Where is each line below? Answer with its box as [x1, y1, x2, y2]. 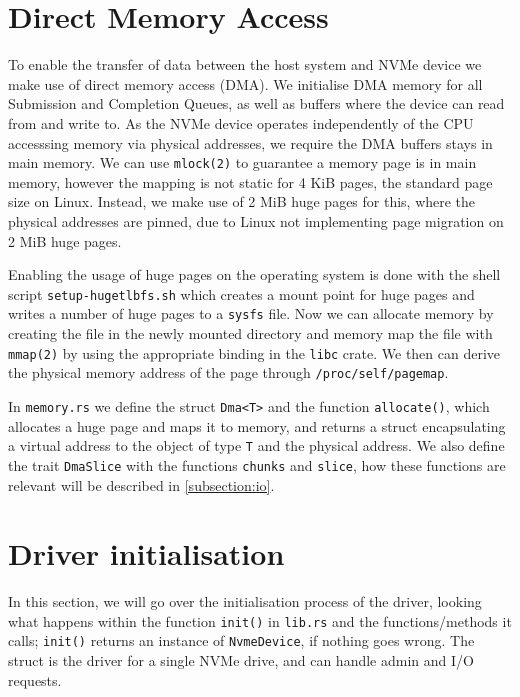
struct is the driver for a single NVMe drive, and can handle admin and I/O [8, 650, 474, 671]
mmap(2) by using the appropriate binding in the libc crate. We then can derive [8, 342, 501, 363]
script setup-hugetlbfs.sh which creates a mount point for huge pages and [8, 283, 475, 304]
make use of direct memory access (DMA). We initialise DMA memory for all [8, 73, 483, 94]
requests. [8, 669, 62, 690]
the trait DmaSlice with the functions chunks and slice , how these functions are [8, 454, 506, 475]
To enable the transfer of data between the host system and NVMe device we [8, 54, 482, 75]
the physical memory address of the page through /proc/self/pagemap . [8, 362, 449, 383]
